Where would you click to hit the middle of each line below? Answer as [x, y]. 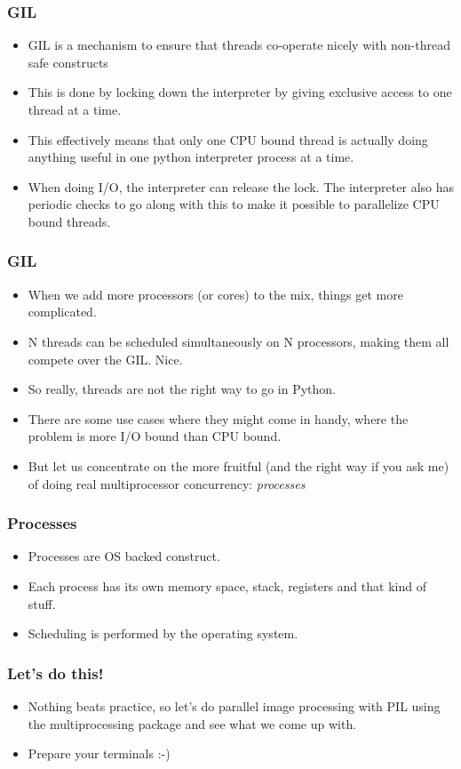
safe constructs [68, 62]
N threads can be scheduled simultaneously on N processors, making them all [238, 341]
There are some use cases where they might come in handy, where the [218, 418]
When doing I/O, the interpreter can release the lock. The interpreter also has [241, 186]
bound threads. [69, 221]
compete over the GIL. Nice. [105, 359]
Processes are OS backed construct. [124, 556]
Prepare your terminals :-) [99, 753]
